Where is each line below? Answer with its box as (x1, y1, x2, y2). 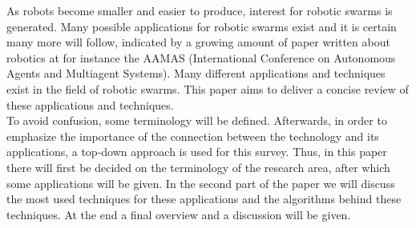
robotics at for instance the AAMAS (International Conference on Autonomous (6, 49, 396, 66)
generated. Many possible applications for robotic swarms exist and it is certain (6, 18, 397, 34)
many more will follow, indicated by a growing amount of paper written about (6, 34, 390, 50)
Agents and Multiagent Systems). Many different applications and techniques (6, 65, 386, 82)
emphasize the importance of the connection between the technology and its (6, 127, 379, 144)
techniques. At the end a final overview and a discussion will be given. (6, 206, 351, 222)
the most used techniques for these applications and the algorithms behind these (6, 190, 402, 207)
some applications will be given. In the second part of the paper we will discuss (6, 174, 395, 191)
